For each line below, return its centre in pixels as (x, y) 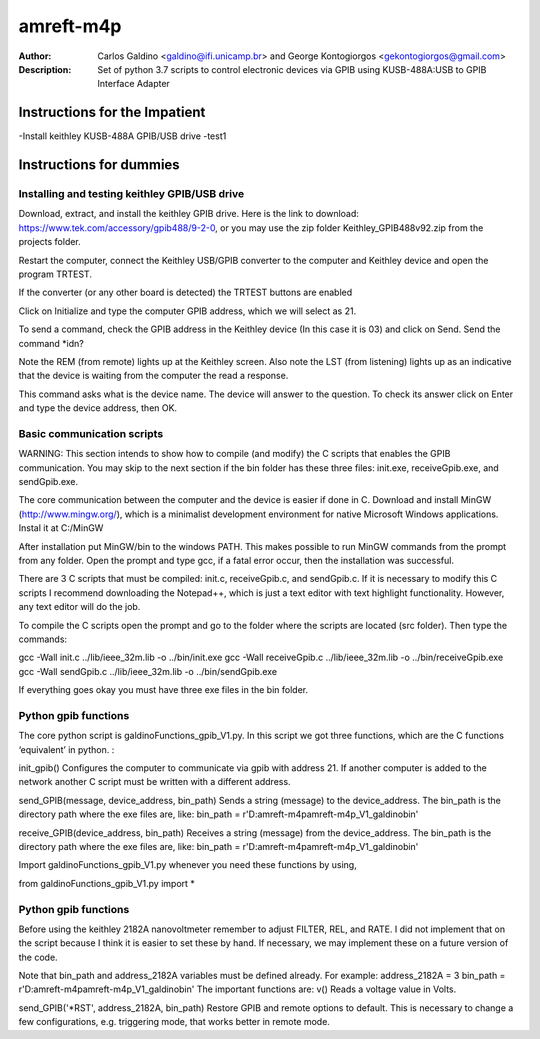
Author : (35, 56)
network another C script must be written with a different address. (154, 782)
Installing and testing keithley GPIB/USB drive (131, 194)
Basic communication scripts (91, 433)
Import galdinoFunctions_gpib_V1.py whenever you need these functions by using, (187, 865)
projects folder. (50, 242)
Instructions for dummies (99, 165)
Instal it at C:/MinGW (61, 528)
